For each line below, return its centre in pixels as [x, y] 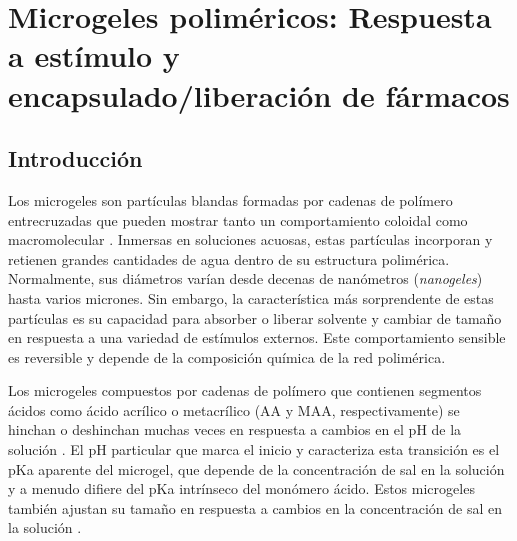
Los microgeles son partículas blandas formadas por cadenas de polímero [230, 199]
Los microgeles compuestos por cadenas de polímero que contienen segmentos [245, 390]
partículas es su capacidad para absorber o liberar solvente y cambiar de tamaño [255, 317]
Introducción [75, 158]
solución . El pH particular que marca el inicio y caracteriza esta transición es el [254, 449]
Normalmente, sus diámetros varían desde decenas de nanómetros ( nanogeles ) [245, 278]
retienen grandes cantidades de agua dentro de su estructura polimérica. [229, 258]
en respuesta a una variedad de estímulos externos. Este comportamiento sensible [257, 337]
